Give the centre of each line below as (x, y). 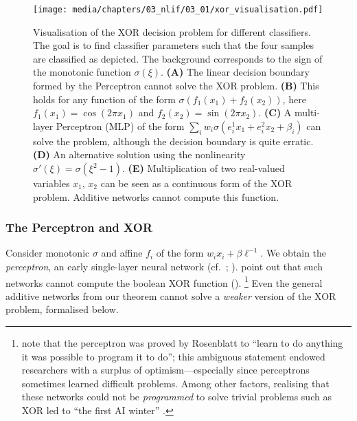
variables (51, 183)
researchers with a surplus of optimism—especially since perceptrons (165, 370)
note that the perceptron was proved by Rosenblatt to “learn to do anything (182, 343)
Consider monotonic (48, 253)
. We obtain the (293, 253)
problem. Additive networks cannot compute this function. (156, 196)
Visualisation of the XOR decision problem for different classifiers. (172, 31)
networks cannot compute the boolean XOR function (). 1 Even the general (164, 281)
